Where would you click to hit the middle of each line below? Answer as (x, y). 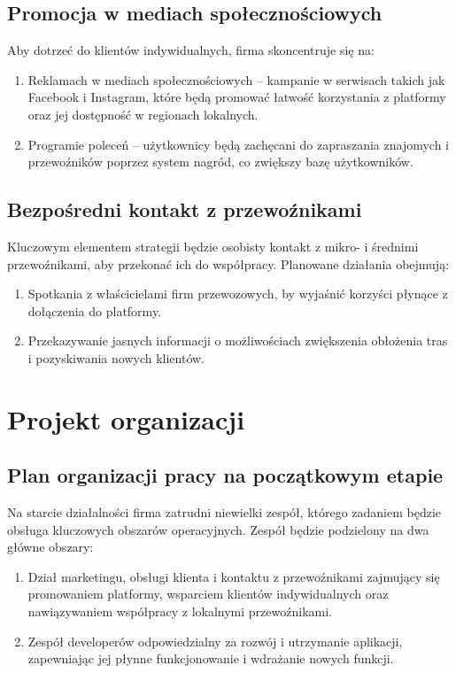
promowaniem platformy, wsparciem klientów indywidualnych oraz (208, 594)
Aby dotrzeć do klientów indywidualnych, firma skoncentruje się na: (191, 50)
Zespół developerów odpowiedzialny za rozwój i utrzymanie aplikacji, (215, 641)
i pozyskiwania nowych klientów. (116, 357)
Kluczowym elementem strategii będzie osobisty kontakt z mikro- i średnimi (213, 246)
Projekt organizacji (126, 418)
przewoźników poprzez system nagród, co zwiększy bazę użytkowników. (220, 162)
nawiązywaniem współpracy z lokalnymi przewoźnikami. (180, 611)
